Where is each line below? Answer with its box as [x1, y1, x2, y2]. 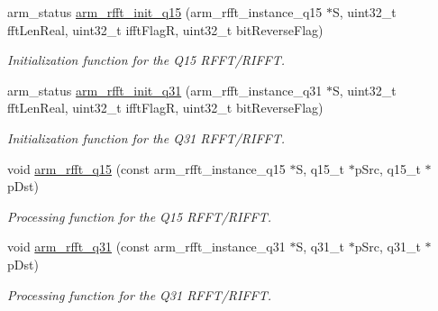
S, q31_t [296, 237, 345, 256]
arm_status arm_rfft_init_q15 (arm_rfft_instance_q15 [7, 3, 323, 21]
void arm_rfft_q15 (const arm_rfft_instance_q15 [7, 159, 286, 178]
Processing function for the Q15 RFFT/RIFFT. [7, 206, 272, 225]
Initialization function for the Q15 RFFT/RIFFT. [7, 50, 286, 69]
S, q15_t [296, 159, 345, 178]
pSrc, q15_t [354, 159, 421, 178]
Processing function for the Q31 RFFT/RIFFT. [7, 285, 272, 304]
